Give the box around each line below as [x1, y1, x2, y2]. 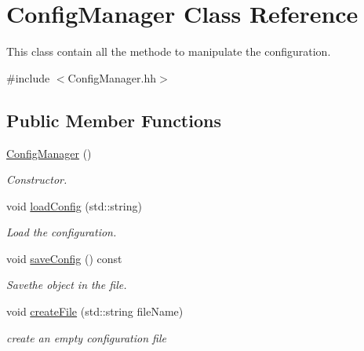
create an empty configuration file [6, 329, 166, 346]
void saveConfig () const [6, 250, 122, 266]
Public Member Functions [6, 108, 221, 132]
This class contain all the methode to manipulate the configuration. [6, 43, 331, 60]
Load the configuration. [6, 224, 117, 240]
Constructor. [6, 171, 67, 188]
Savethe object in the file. [6, 276, 127, 293]
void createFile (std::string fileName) [6, 303, 184, 320]
